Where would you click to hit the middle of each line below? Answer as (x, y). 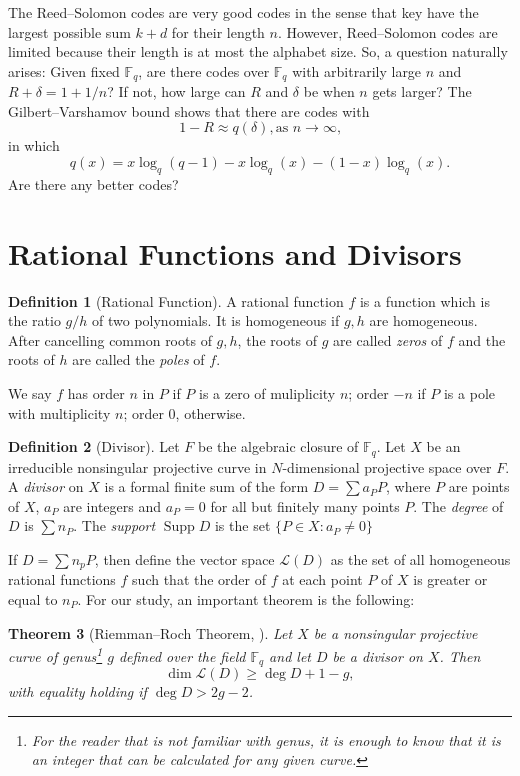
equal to (33, 598)
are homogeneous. (423, 320)
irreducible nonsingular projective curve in (137, 466)
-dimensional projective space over (387, 466)
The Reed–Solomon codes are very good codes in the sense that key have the (243, 12)
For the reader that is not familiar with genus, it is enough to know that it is (266, 739)
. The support (114, 525)
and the (482, 339)
